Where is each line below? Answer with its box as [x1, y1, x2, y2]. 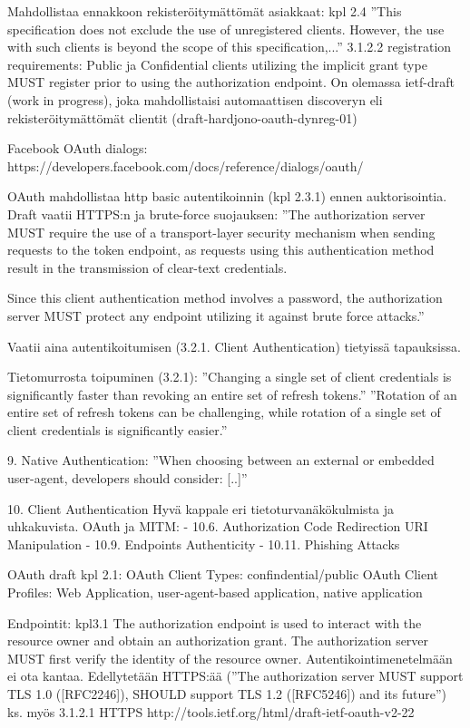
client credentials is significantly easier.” [7, 420, 228, 439]
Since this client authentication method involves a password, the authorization [7, 288, 443, 307]
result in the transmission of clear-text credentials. [7, 257, 288, 277]
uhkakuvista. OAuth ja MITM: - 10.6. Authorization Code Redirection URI [7, 517, 428, 536]
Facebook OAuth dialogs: [7, 139, 148, 158]
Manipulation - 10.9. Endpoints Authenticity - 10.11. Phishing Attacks [7, 534, 400, 553]
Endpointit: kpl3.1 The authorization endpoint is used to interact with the [7, 613, 422, 632]
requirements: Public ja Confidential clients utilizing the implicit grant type [7, 54, 427, 73]
